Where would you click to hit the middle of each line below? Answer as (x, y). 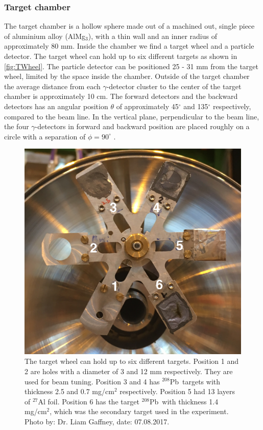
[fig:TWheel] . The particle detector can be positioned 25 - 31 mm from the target (131, 66)
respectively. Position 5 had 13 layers (177, 391)
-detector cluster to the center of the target (174, 86)
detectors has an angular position (56, 106)
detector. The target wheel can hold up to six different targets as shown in (121, 56)
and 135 (196, 106)
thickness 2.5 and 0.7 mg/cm (69, 391)
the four (17, 126)
